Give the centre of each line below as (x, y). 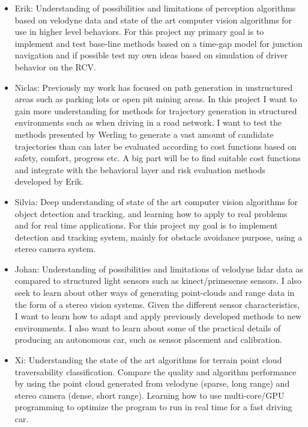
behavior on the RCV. (55, 66)
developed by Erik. (49, 181)
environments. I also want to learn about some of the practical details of (148, 327)
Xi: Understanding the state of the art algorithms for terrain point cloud (148, 360)
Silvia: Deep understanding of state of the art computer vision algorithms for (156, 201)
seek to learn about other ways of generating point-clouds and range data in (155, 293)
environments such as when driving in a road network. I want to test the (148, 122)
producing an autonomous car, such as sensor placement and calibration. (148, 339)
